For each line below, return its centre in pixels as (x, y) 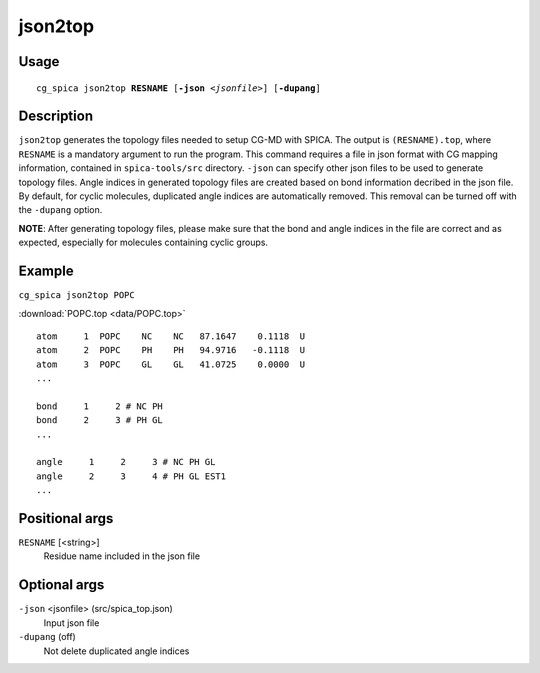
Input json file (71, 622)
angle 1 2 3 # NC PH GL (126, 462)
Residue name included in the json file (121, 556)
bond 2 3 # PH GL (100, 420)
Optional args (61, 585)
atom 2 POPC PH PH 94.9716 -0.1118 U (170, 350)
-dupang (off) (47, 637)
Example (46, 271)
